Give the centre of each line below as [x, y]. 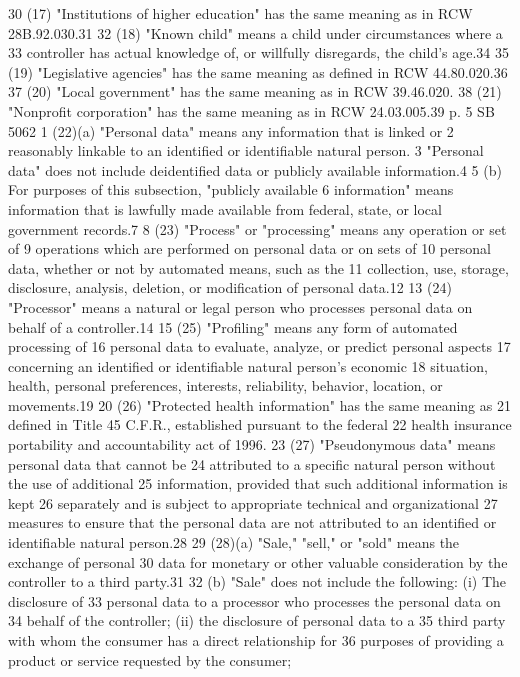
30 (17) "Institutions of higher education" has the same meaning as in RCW [240, 13]
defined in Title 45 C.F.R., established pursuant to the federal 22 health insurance [260, 424]
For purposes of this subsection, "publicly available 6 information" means [231, 189]
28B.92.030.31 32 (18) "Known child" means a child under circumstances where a [255, 32]
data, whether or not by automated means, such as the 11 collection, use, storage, [258, 267]
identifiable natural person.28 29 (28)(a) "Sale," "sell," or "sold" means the [234, 542]
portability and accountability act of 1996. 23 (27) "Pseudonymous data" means [252, 444]
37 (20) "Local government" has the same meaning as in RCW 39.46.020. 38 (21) [255, 91]
